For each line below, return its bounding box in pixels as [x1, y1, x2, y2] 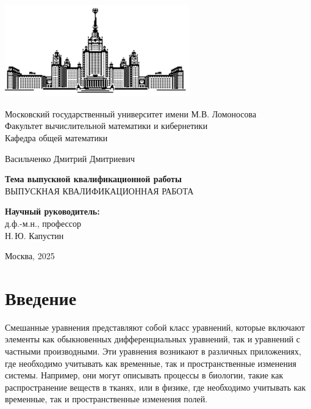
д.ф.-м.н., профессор [5, 216, 81, 229]
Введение [5, 285, 77, 310]
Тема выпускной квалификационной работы [5, 172, 182, 185]
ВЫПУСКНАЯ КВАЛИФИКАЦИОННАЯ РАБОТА [5, 184, 194, 197]
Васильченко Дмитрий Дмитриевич [5, 152, 135, 164]
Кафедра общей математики [5, 131, 108, 144]
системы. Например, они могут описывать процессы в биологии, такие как [5, 369, 284, 381]
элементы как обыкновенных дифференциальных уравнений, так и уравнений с [5, 333, 301, 345]
